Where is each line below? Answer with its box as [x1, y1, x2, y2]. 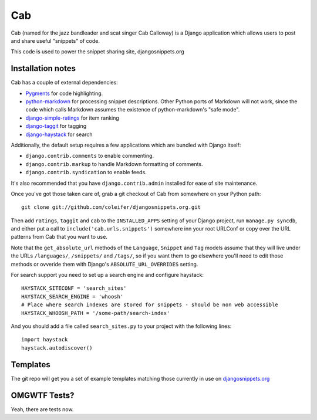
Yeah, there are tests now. [11, 405, 74, 413]
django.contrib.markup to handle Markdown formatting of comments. [25, 160, 203, 167]
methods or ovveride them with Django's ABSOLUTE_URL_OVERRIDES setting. [11, 260, 198, 267]
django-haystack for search [25, 131, 93, 138]
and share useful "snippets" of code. [11, 37, 100, 44]
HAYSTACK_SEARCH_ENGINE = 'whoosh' [21, 293, 124, 300]
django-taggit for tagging [25, 123, 87, 130]
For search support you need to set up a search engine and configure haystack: [11, 272, 204, 279]
